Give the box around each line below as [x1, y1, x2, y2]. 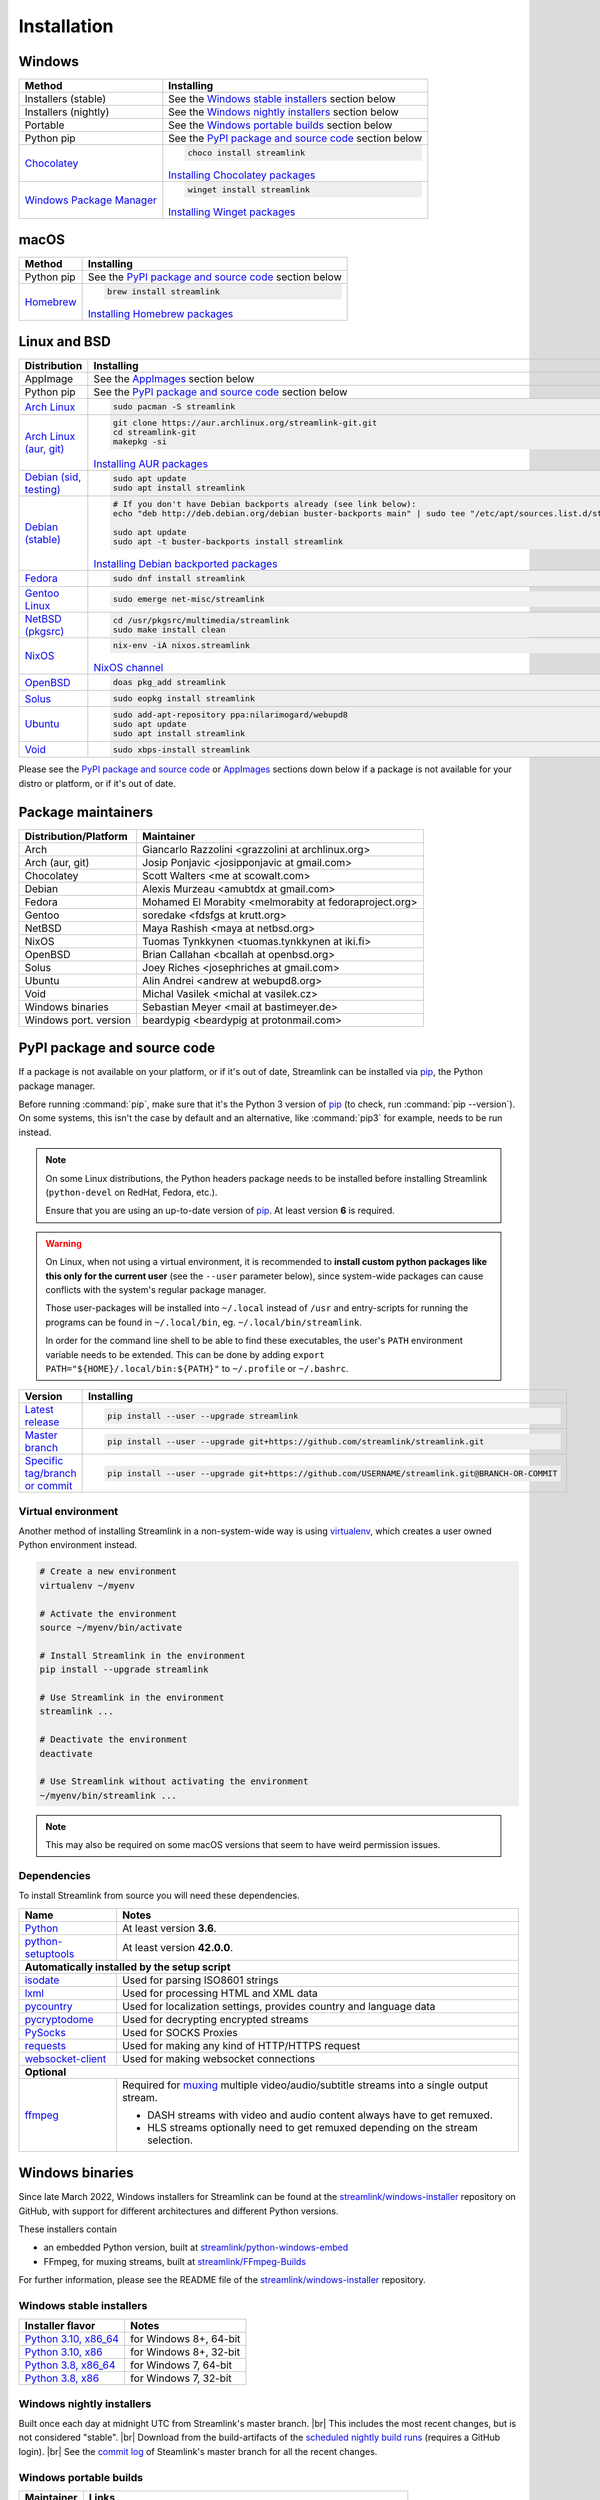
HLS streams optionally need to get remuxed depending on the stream [146, 2120, 479, 2134]
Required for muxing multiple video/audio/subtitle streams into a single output [121, 2078, 489, 2092]
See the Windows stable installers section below [168, 92, 396, 106]
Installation [18, 15, 114, 37]
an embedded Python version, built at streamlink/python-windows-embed [43, 2241, 349, 2254]
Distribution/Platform [24, 829, 128, 843]
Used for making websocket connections [121, 2051, 315, 2065]
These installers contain [18, 2223, 117, 2235]
